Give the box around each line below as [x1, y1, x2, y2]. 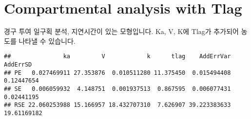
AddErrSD [4, 61, 32, 68]
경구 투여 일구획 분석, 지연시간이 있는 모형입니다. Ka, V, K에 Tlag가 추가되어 [4, 26, 239, 36]
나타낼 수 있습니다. [19, 35, 76, 46]
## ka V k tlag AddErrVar [4, 53, 231, 60]
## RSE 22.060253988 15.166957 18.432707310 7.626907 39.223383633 [4, 102, 231, 109]
